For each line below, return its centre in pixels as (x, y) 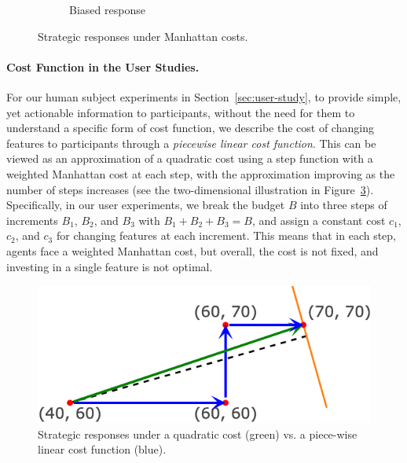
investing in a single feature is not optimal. (110, 266)
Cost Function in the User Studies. (103, 66)
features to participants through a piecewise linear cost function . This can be (191, 143)
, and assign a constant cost (319, 220)
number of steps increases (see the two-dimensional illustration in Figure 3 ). (190, 189)
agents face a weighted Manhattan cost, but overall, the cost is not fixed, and (192, 250)
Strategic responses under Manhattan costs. (143, 36)
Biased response (107, 9)
